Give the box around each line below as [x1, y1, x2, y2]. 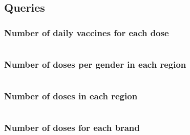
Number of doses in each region [4, 90, 138, 102]
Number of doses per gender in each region [4, 58, 186, 70]
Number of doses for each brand [4, 121, 140, 134]
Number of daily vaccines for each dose [4, 26, 169, 39]
